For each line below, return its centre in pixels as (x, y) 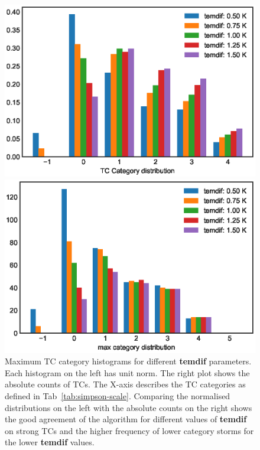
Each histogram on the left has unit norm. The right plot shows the (127, 372)
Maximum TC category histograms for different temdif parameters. (128, 361)
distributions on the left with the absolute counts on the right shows (129, 407)
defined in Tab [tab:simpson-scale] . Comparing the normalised (118, 395)
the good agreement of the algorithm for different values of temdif (126, 419)
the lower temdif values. (50, 442)
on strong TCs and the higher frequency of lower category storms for (129, 430)
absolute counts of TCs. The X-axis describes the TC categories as (125, 384)
